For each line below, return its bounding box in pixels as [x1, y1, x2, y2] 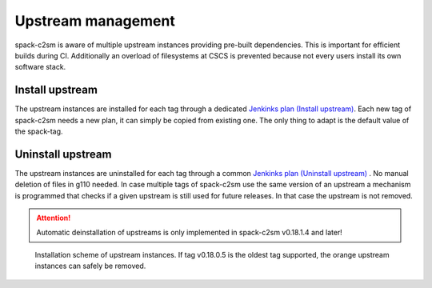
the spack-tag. [14, 126, 63, 136]
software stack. [14, 62, 66, 72]
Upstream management [14, 12, 175, 30]
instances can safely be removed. [34, 261, 146, 271]
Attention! [36, 213, 71, 223]
